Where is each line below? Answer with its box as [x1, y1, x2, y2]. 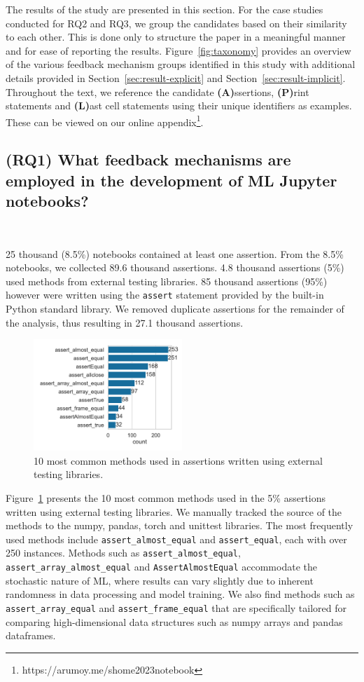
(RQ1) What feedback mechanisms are [6, 149, 291, 170]
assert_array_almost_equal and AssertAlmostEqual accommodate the [6, 559, 317, 574]
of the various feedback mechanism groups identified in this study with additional [6, 57, 356, 71]
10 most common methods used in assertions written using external [34, 453, 323, 468]
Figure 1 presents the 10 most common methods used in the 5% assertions [6, 490, 326, 505]
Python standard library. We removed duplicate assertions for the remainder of [6, 301, 344, 316]
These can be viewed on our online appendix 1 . [6, 112, 204, 129]
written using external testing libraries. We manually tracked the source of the [6, 504, 342, 519]
